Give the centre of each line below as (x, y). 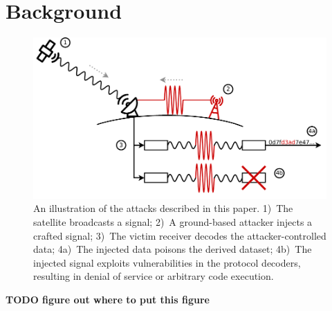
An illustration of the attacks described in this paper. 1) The (163, 208)
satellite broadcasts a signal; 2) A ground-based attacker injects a (173, 222)
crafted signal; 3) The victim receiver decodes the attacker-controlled (180, 235)
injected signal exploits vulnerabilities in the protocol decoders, (167, 262)
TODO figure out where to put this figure (108, 299)
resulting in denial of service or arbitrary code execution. (154, 276)
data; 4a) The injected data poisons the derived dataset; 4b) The (173, 249)
